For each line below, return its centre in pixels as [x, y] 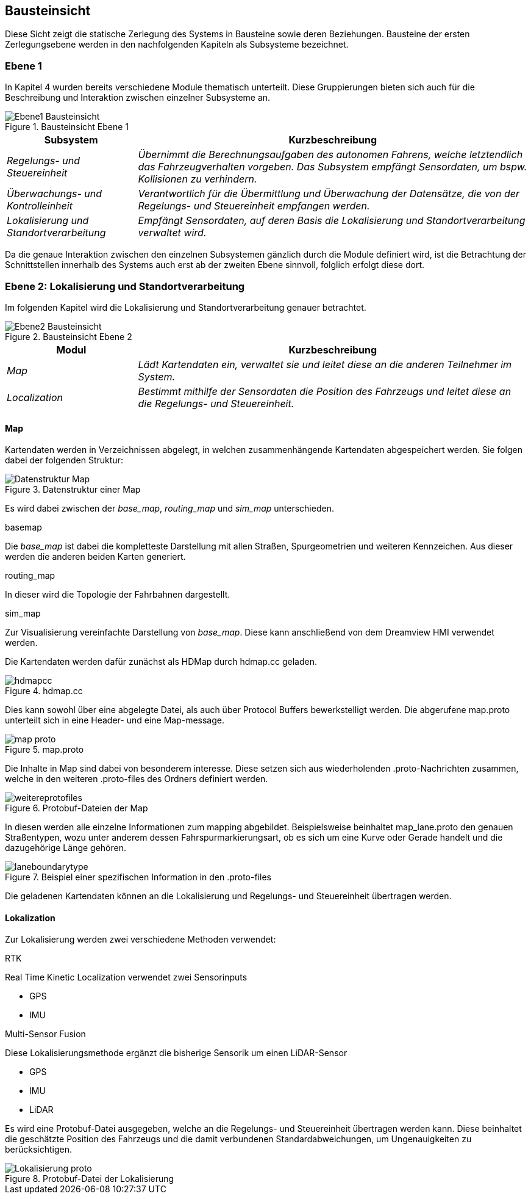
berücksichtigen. [39, 1150]
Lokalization [30, 918]
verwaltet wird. [172, 233]
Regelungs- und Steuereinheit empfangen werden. [254, 206]
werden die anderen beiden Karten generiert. [95, 557]
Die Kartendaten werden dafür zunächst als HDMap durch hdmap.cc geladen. [161, 662]
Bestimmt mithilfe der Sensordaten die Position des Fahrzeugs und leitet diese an [325, 391]
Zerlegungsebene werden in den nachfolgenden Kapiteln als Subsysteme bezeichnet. [177, 45]
